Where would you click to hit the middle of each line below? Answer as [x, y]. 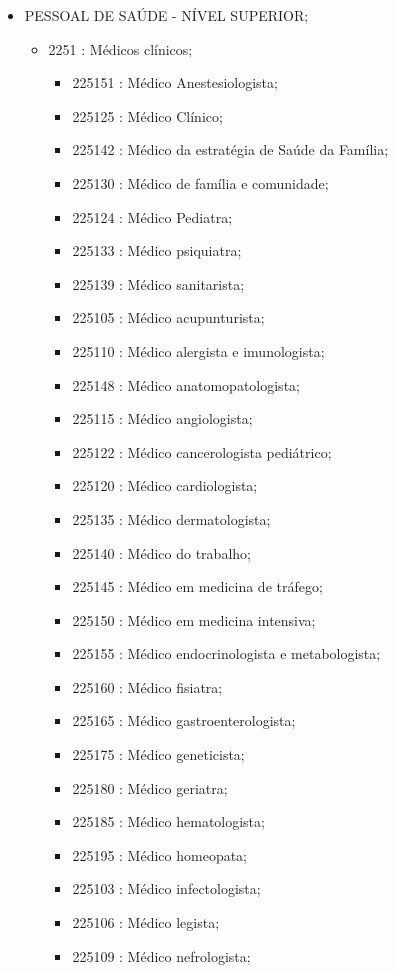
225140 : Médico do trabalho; [161, 552]
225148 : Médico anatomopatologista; [186, 384]
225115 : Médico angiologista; [162, 418]
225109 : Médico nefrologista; [161, 955]
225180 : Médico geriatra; [150, 787]
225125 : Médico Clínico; [147, 115]
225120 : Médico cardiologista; [165, 485]
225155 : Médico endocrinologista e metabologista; [226, 653]
